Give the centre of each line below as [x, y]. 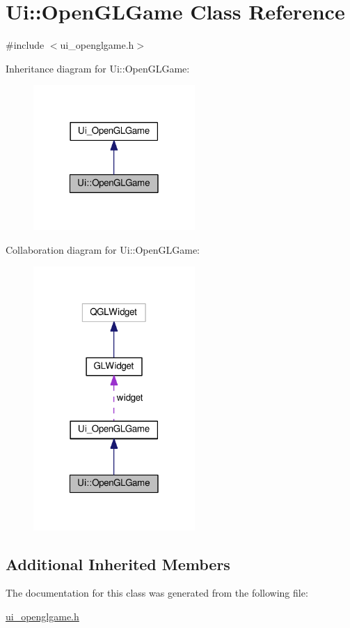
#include [25, 45]
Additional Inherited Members [118, 564]
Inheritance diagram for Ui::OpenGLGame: [98, 68]
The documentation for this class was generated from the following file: [157, 593]
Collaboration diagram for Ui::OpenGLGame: [103, 249]
